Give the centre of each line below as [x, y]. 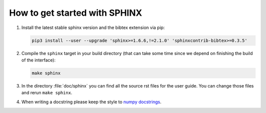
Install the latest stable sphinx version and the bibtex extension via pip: [93, 28]
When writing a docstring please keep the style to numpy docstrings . [91, 102]
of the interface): [39, 60]
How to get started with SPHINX [76, 13]
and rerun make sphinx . [47, 93]
